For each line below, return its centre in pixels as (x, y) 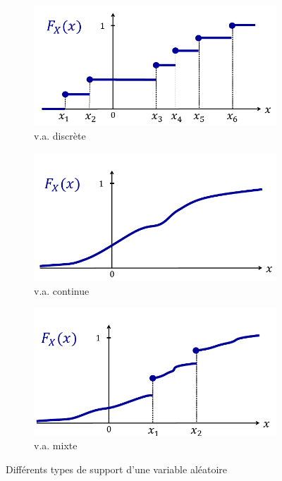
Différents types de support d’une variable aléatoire (117, 469)
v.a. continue (62, 290)
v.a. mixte (56, 445)
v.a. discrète (60, 136)
